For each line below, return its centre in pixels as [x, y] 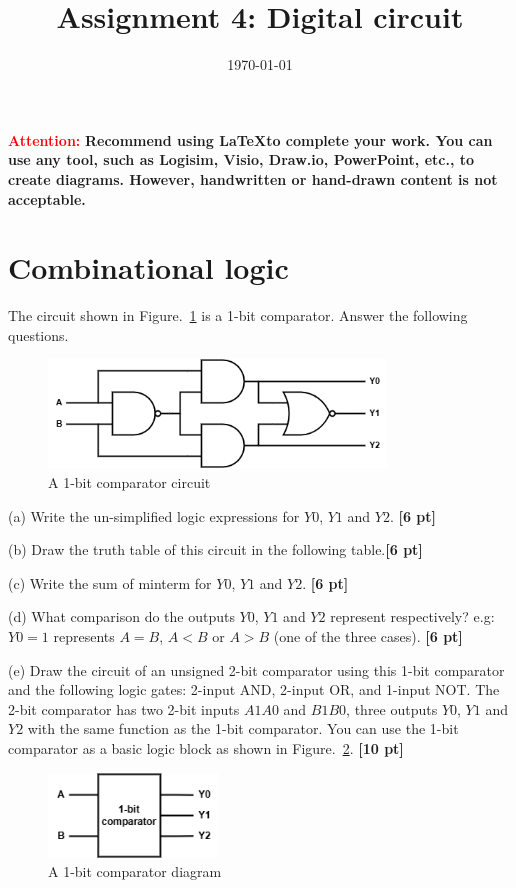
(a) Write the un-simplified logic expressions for [154, 515]
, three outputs [392, 708]
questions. [38, 334]
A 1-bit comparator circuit [129, 482]
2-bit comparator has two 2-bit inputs [124, 708]
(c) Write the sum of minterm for [110, 582]
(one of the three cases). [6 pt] [368, 635]
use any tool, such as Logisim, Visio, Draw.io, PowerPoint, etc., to [241, 159]
